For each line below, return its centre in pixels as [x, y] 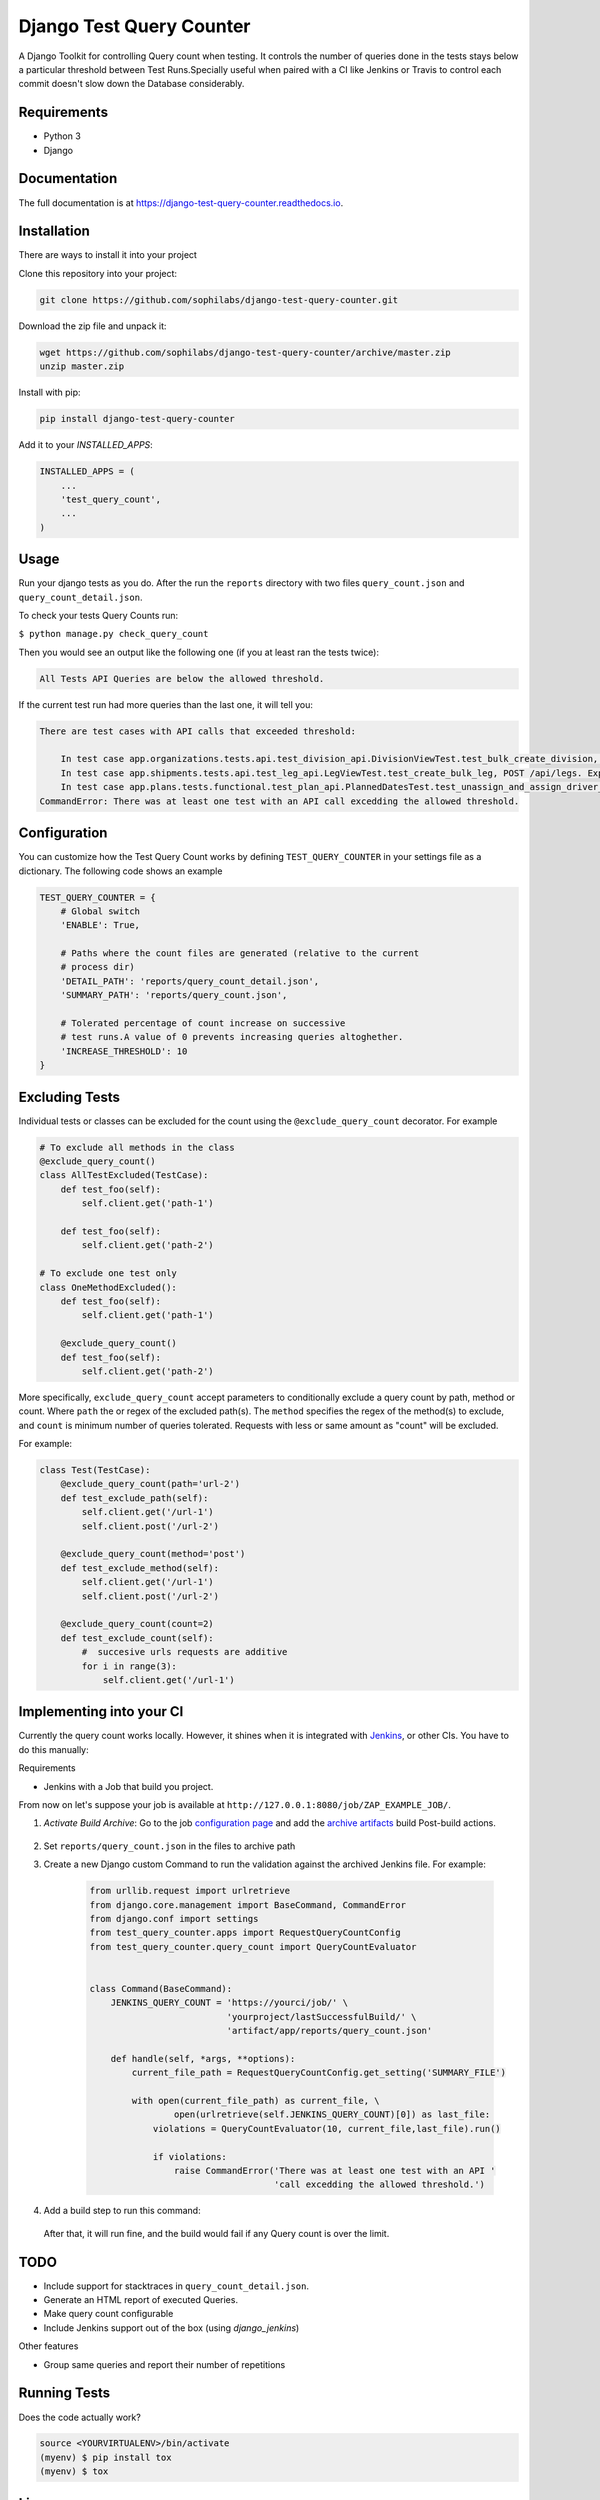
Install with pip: [49, 392]
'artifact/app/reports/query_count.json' [329, 2031]
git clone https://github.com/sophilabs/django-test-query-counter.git [219, 299]
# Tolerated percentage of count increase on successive [203, 1023]
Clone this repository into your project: [98, 273]
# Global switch [100, 911]
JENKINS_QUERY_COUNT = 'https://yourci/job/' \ [229, 2003]
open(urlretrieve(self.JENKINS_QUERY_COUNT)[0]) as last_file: [332, 2114]
